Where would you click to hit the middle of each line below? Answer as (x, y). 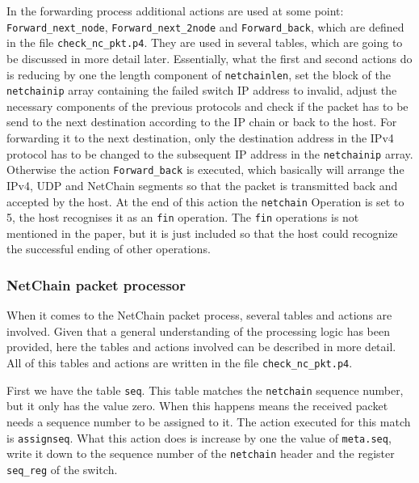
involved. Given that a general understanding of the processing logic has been (198, 330)
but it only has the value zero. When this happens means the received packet (197, 406)
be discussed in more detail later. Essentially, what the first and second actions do (209, 58)
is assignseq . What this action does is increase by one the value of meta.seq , (199, 437)
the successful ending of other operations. (109, 249)
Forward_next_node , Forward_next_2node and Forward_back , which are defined (205, 26)
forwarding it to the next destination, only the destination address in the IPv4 (200, 138)
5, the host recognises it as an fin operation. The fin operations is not (183, 217)
